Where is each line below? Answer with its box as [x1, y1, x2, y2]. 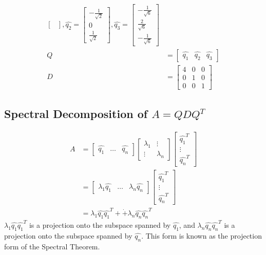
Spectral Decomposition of [4, 106, 148, 122]
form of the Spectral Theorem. [4, 241, 100, 251]
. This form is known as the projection [141, 230, 262, 241]
